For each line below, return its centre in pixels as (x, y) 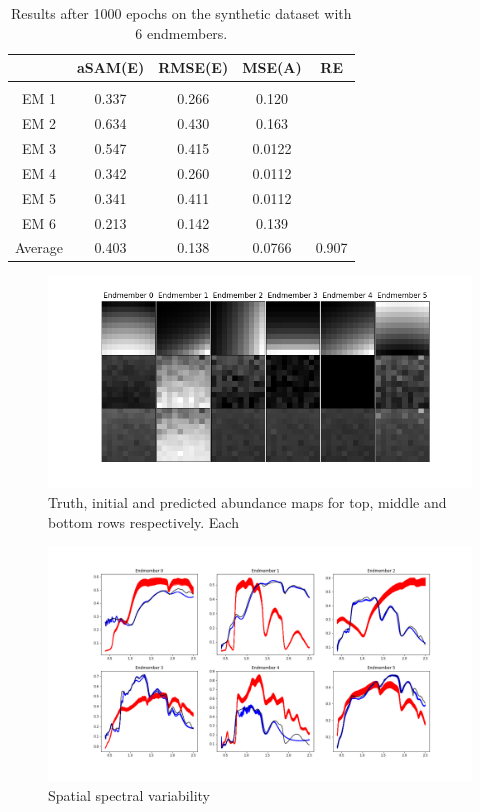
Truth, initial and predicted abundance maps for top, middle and (247, 502)
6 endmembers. (181, 32)
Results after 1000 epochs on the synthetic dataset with (181, 13)
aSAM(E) (110, 67)
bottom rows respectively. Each (143, 521)
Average (39, 247)
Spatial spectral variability (129, 795)
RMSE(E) (193, 67)
